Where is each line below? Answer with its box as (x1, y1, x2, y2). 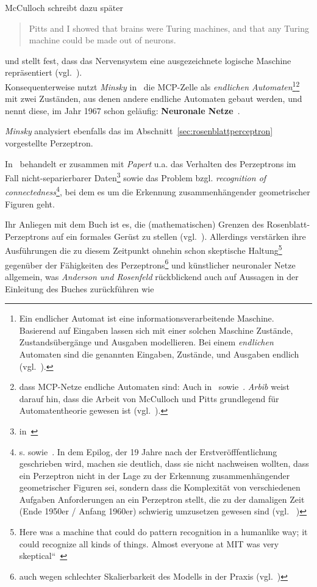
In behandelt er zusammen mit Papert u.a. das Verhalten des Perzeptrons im (5, 157, 296, 170)
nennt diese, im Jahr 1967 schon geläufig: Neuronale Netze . (5, 104, 240, 117)
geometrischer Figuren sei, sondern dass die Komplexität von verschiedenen (19, 481, 301, 494)
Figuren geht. (5, 197, 55, 210)
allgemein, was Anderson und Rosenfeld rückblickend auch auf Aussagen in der (5, 270, 299, 283)
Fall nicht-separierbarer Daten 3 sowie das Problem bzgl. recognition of (5, 170, 266, 184)
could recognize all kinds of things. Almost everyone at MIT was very (19, 537, 279, 550)
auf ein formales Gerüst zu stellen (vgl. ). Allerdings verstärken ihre (51, 229, 306, 242)
